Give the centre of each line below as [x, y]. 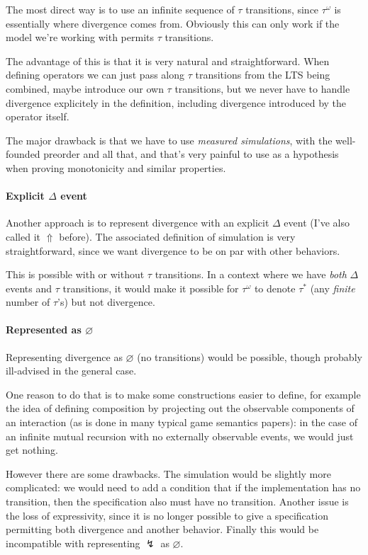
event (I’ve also [317, 223]
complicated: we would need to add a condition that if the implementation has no [183, 487]
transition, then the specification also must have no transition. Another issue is [177, 502]
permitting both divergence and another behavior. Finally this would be [162, 529]
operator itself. [38, 116]
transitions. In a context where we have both [251, 274]
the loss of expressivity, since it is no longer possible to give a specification [167, 515]
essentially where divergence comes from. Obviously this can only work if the [173, 23]
